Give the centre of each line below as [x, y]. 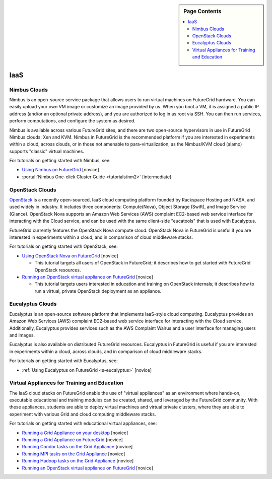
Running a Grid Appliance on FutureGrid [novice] [72, 440]
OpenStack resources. [58, 270]
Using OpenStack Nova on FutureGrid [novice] [70, 256]
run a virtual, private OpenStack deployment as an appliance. [98, 291]
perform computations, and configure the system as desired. [72, 121]
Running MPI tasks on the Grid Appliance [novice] [74, 454]
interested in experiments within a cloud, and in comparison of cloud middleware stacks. [101, 237]
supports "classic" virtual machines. [47, 151]
